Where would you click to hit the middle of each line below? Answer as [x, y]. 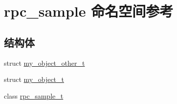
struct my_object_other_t [44, 63]
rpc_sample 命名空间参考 [89, 11]
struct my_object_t [34, 79]
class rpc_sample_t [34, 95]
